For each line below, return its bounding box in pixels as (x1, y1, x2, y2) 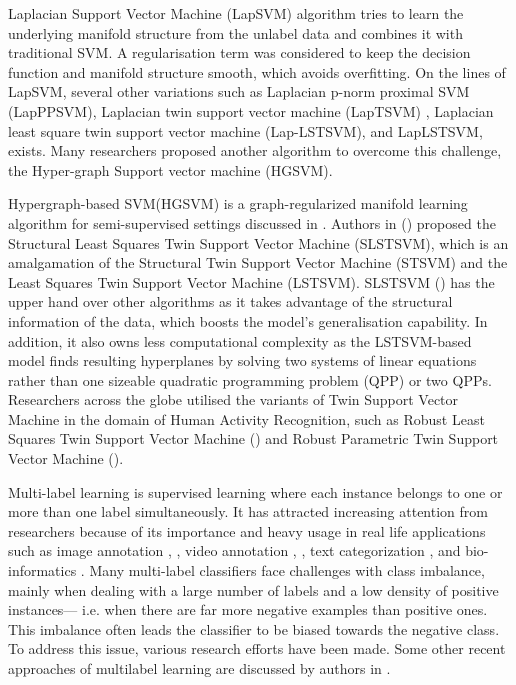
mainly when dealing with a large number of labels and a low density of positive (8, 579, 499, 600)
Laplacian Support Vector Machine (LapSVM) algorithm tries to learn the (8, 3, 464, 23)
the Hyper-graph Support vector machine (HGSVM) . (8, 159, 333, 180)
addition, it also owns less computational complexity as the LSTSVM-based (8, 330, 472, 351)
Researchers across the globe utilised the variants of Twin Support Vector (8, 389, 459, 410)
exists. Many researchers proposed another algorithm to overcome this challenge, (8, 140, 502, 161)
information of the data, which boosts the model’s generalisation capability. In (8, 310, 488, 331)
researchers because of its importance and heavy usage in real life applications (8, 520, 486, 541)
